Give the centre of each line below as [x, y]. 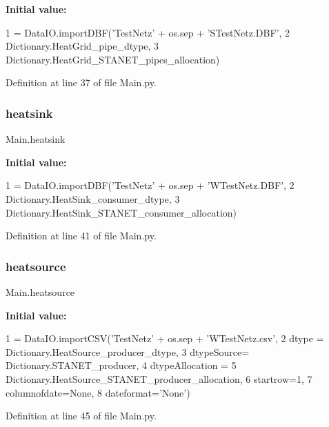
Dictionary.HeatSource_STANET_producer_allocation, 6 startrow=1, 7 [159, 378]
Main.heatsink [36, 139]
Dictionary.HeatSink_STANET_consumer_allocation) [121, 212]
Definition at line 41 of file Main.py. [81, 236]
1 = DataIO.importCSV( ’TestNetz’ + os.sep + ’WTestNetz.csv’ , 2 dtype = [165, 338]
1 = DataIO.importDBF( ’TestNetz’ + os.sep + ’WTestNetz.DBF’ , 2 [150, 185]
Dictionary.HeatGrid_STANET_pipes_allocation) [113, 59]
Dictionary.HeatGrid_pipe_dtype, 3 [82, 46]
